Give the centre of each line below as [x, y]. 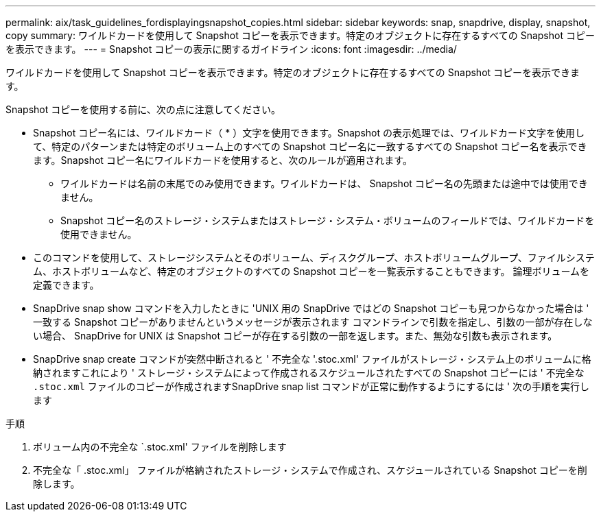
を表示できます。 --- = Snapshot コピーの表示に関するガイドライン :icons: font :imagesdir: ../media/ [231, 49]
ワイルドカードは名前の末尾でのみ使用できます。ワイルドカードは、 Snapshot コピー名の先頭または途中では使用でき [324, 183]
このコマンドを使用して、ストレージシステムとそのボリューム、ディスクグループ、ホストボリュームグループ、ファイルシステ [314, 257]
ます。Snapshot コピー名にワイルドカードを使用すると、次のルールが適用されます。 [223, 160]
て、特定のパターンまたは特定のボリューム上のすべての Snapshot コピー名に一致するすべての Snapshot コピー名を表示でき [310, 146]
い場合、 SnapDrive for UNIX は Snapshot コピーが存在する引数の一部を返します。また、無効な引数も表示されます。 [295, 336]
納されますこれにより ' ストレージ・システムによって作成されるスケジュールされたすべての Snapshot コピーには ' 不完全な [309, 373]
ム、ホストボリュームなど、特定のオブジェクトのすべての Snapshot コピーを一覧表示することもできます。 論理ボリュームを [311, 271]
